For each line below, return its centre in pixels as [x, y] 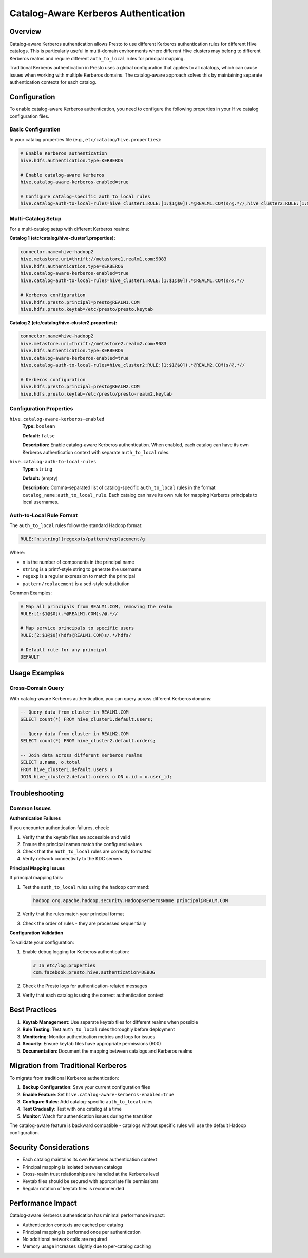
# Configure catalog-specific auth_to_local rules [85, 196]
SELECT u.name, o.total [50, 762]
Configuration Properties [41, 408]
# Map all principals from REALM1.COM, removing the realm [96, 607]
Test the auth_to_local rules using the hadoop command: [86, 887]
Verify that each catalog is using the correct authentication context [93, 995]
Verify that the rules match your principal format [73, 914]
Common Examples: [31, 593]
